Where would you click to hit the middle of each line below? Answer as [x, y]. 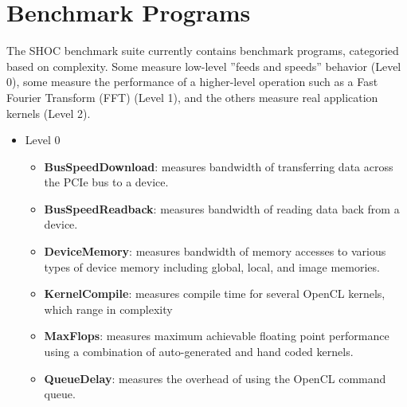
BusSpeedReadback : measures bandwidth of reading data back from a [222, 208]
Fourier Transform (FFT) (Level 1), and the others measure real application [192, 97]
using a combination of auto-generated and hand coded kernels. [199, 352]
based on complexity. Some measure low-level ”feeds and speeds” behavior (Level [204, 66]
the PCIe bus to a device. [106, 182]
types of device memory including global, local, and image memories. [212, 266]
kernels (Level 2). [49, 113]
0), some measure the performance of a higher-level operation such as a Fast [192, 82]
